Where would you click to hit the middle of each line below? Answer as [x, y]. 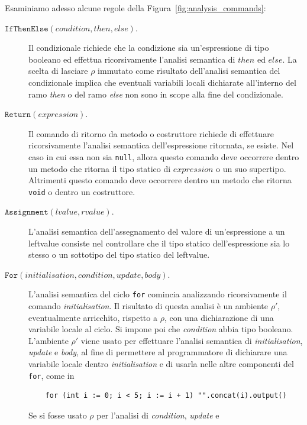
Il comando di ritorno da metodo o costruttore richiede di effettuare [151, 133]
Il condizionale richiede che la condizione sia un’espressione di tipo [149, 48]
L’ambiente [49, 340]
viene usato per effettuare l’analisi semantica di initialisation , [192, 340]
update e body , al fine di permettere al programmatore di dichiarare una [158, 352]
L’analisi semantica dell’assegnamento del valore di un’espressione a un [157, 231]
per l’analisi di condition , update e [158, 415]
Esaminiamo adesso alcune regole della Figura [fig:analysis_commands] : [135, 8]
